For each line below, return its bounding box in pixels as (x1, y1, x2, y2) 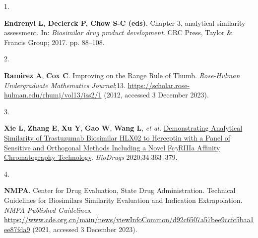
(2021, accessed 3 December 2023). (32, 224, 137, 234)
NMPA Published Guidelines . (4, 204, 92, 215)
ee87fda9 (4, 224, 30, 234)
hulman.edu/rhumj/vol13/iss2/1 (4, 90, 102, 100)
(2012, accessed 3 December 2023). (104, 90, 209, 100)
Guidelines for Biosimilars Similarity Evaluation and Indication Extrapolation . (4, 194, 243, 205)
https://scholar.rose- (128, 80, 190, 90)
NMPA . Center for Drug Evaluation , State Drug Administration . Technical (4, 185, 236, 195)
